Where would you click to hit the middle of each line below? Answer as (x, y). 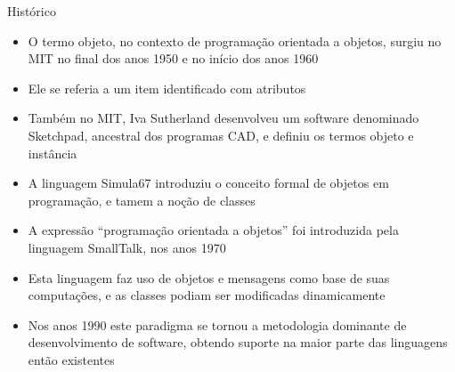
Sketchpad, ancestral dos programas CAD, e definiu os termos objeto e (221, 135)
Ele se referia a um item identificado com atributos (167, 88)
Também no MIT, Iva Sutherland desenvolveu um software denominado (223, 118)
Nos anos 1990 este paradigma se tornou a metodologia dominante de (217, 324)
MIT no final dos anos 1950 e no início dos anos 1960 (173, 58)
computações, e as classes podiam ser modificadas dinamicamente (207, 295)
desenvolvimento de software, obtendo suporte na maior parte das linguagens (238, 342)
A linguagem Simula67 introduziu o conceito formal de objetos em (208, 183)
